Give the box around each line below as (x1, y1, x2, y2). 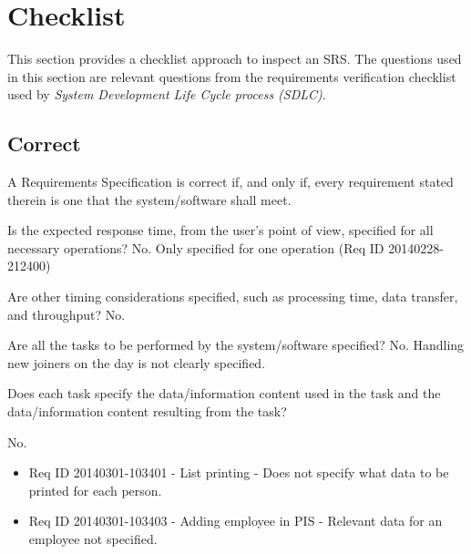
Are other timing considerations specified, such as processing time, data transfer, (7, 287, 458, 306)
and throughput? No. (7, 304, 126, 323)
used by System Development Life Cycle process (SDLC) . (7, 85, 326, 104)
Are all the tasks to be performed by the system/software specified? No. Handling (7, 335, 465, 354)
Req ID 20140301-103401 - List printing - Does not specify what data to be (28, 463, 449, 482)
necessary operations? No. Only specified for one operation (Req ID (7, 238, 384, 257)
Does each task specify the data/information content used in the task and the (7, 384, 441, 403)
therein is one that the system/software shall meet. (7, 190, 292, 209)
